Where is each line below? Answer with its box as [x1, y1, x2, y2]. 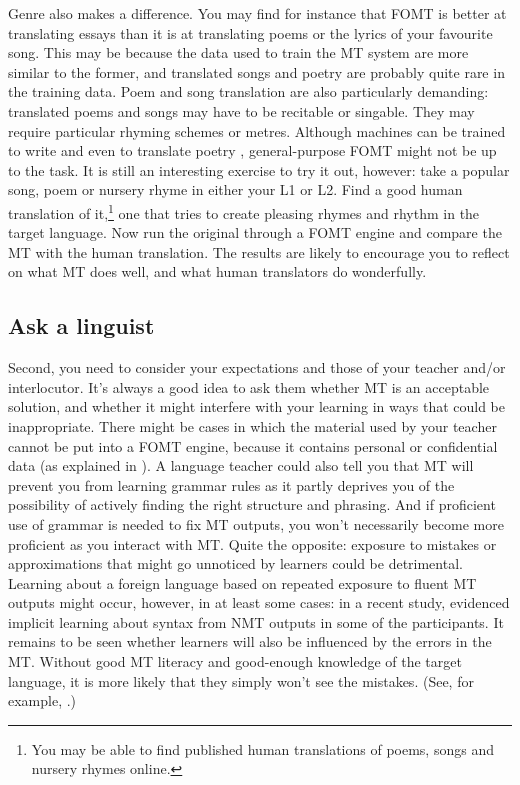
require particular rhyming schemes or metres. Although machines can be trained [8, 120, 506, 141]
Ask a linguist [8, 310, 155, 341]
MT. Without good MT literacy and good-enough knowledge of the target [8, 651, 462, 672]
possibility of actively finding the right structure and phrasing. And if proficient [8, 494, 496, 515]
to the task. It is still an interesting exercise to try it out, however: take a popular [8, 159, 510, 180]
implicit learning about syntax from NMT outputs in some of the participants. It [8, 611, 504, 632]
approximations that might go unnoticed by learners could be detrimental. [8, 553, 463, 574]
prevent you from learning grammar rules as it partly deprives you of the [8, 474, 455, 495]
